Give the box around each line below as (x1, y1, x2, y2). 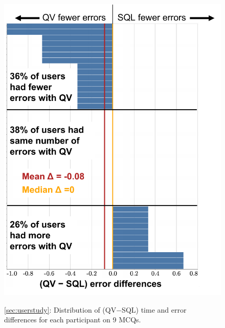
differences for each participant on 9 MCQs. (4, 314, 141, 325)
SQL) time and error (122, 304, 187, 315)
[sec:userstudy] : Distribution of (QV (4, 304, 117, 315)
